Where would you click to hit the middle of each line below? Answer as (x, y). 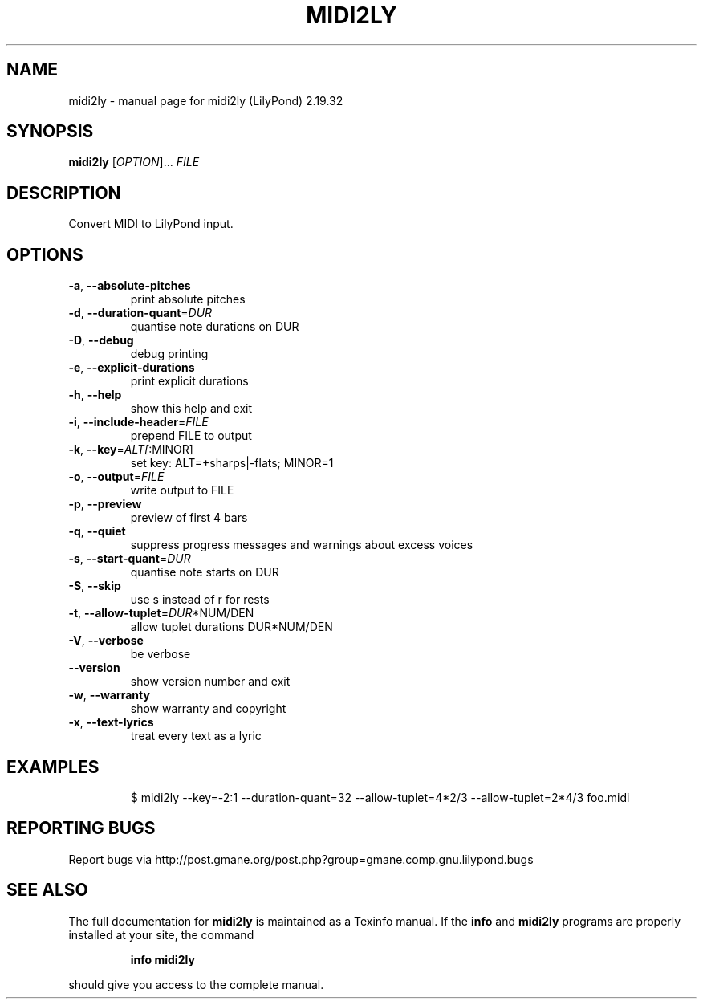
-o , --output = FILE (116, 477)
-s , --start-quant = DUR (130, 559)
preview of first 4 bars (189, 518)
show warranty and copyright (208, 709)
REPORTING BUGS (81, 828)
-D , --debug (101, 340)
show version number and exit (210, 682)
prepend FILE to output (191, 436)
